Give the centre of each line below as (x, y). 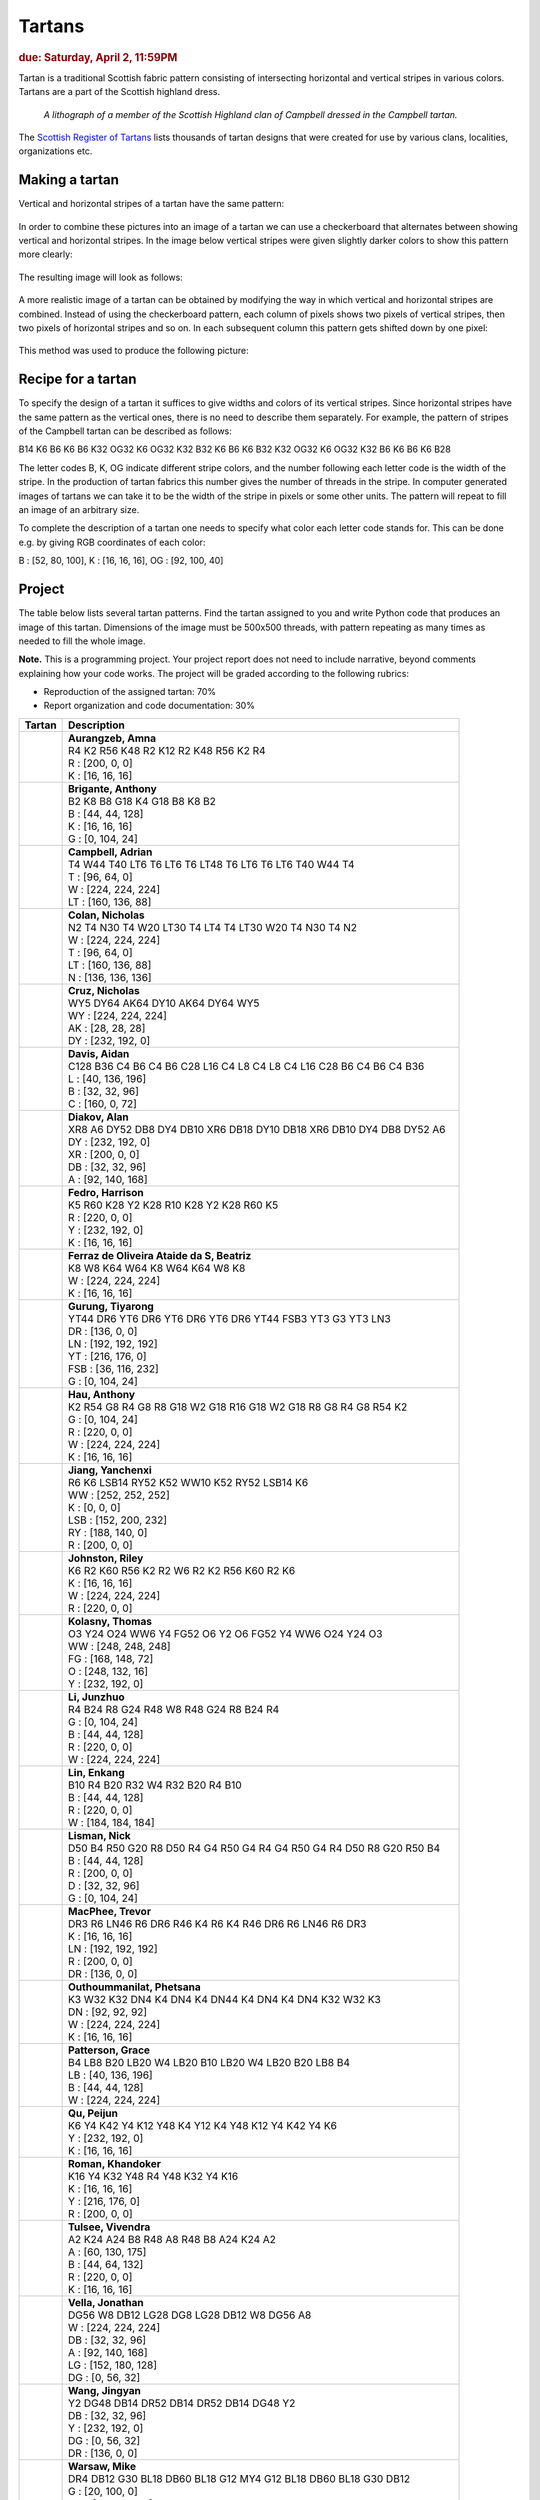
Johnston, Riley (106, 1558)
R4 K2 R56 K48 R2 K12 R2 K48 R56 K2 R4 (167, 750)
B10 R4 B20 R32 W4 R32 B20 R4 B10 (155, 1785)
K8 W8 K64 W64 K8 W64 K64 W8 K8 (157, 1268)
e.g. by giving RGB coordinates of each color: (112, 542)
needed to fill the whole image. (82, 641)
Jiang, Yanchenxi (110, 1470)
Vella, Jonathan (106, 2302)
